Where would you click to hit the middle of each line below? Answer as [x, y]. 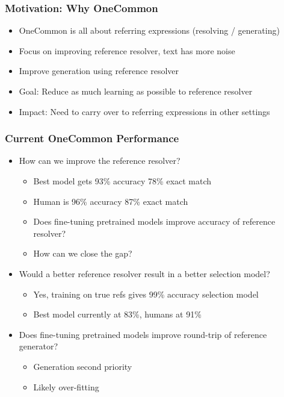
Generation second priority [83, 366]
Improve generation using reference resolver [99, 71]
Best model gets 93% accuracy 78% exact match [122, 181]
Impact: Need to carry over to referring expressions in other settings [144, 111]
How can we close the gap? [83, 253]
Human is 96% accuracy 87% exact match [111, 201]
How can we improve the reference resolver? [100, 161]
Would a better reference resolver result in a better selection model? [144, 273]
